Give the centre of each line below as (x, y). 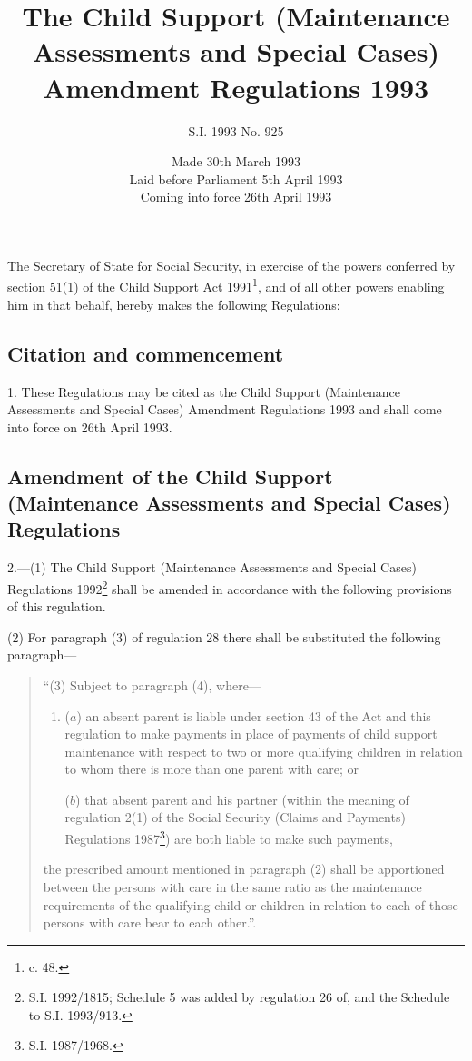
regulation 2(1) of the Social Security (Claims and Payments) (235, 817)
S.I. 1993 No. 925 (236, 130)
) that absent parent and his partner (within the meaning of (242, 799)
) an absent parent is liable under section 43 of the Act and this (254, 715)
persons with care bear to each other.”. (150, 922)
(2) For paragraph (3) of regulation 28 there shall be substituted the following (224, 636)
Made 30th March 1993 (236, 161)
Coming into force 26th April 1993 (236, 197)
